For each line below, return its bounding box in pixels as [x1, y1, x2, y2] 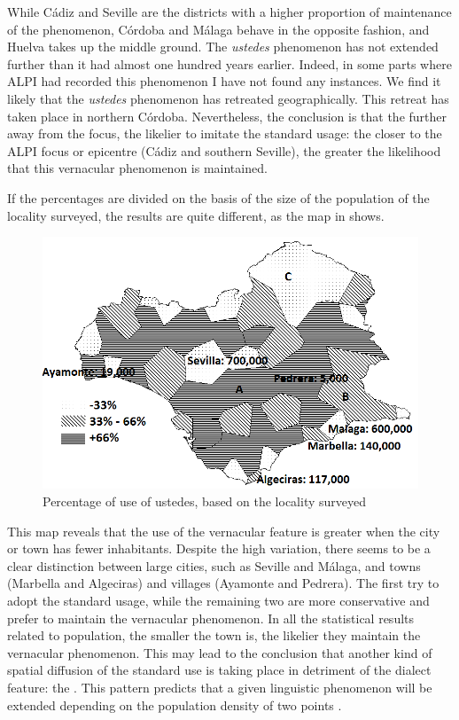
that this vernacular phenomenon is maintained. [7, 159, 268, 177]
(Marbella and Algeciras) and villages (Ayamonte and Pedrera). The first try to [7, 574, 440, 592]
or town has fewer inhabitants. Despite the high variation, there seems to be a [7, 539, 431, 558]
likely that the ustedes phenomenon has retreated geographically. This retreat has [7, 89, 449, 107]
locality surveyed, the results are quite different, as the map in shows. [7, 206, 385, 224]
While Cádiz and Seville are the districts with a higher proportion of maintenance [7, 3, 452, 20]
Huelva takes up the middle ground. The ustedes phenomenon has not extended [7, 37, 439, 56]
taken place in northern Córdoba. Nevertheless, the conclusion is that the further [7, 106, 447, 125]
